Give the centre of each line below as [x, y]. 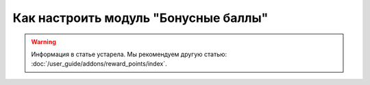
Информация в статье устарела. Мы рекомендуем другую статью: [129, 54]
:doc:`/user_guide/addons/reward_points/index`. [99, 64]
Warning [44, 42]
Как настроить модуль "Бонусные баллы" [140, 18]
